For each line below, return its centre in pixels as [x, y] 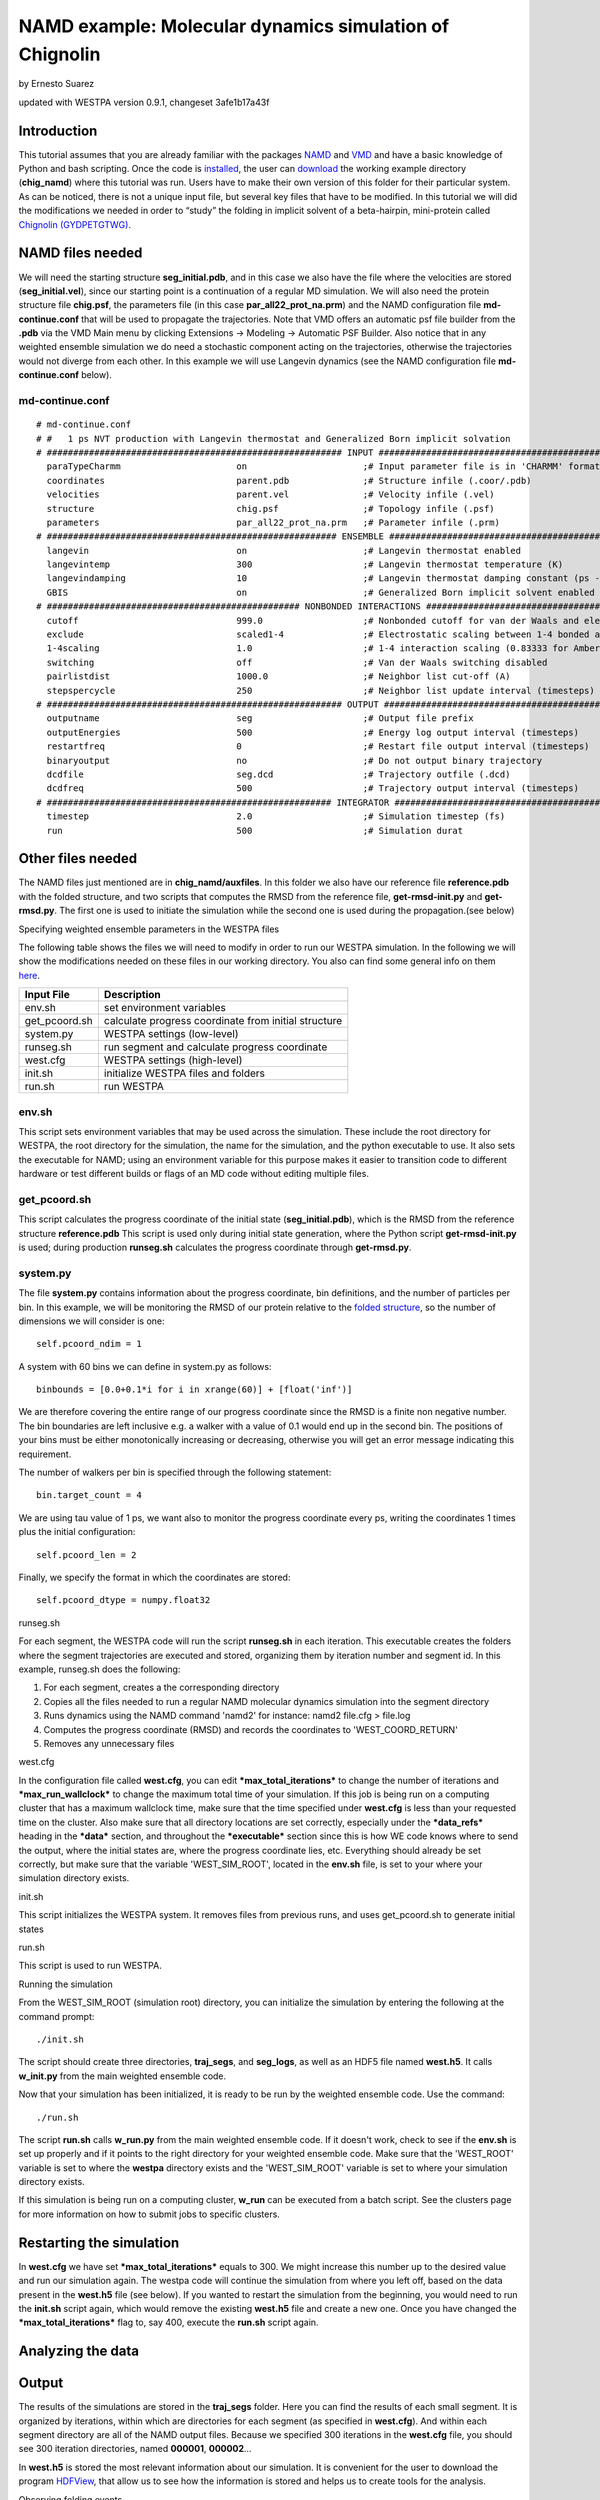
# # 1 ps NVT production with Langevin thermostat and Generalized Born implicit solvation [273, 438]
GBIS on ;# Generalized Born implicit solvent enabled [320, 592]
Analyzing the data [79, 2351]
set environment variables [165, 1008]
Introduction [58, 130]
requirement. [45, 1454]
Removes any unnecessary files [109, 1743]
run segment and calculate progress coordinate [215, 1047]
